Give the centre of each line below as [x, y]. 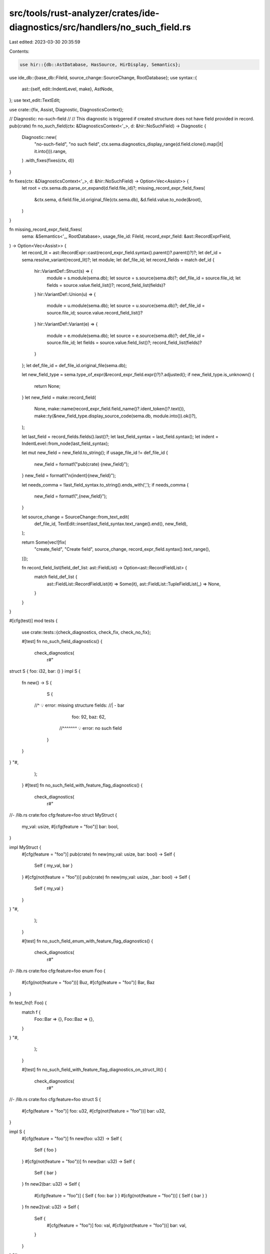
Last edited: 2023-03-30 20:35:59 [45, 42]
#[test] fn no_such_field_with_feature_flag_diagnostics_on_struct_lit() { [94, 1070]
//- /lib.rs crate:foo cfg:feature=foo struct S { [55, 1100]
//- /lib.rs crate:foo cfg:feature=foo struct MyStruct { [63, 815]
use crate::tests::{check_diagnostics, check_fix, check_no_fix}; [86, 632]
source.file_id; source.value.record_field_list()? [95, 312]
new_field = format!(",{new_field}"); [71, 496]
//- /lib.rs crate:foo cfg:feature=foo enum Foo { [57, 971]
